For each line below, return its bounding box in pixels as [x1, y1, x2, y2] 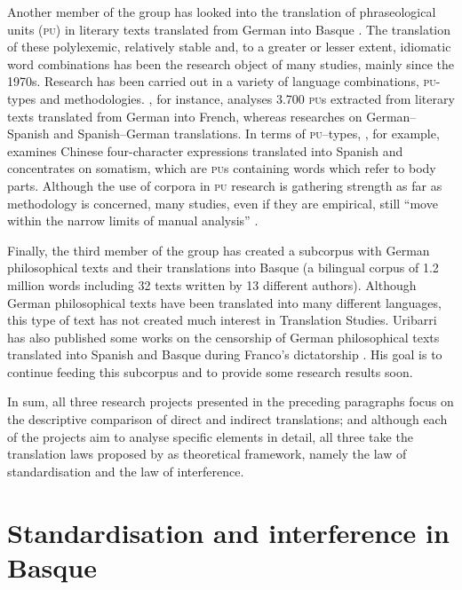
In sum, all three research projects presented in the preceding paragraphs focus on [7, 392, 454, 411]
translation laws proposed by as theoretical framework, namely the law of [7, 444, 407, 463]
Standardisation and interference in [7, 514, 450, 550]
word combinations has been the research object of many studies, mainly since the [7, 54, 454, 73]
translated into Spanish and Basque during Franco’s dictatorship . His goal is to [7, 345, 442, 364]
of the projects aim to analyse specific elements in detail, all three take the [7, 427, 413, 445]
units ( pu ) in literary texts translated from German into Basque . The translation [7, 20, 451, 38]
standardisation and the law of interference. [7, 461, 244, 480]
